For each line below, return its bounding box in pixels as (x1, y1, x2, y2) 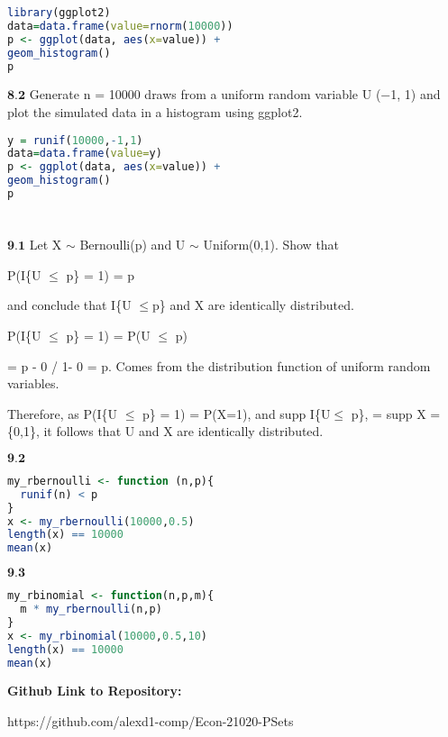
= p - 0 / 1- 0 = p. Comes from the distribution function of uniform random (7, 356, 431, 375)
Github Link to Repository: (7, 681, 182, 700)
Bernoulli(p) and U (79, 235, 186, 254)
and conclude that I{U (7, 296, 132, 314)
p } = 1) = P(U (66, 325, 151, 344)
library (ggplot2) (7, 6, 111, 19)
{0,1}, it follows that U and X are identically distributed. (7, 422, 324, 441)
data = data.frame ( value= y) (7, 147, 162, 160)
